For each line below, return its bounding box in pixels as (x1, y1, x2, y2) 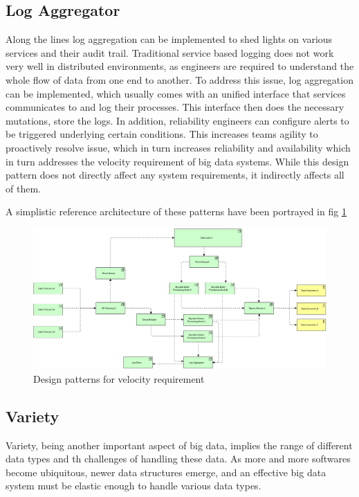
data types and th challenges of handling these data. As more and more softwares (6, 451, 351, 466)
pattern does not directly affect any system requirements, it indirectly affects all (6, 168, 344, 182)
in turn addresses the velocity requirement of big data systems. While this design (6, 154, 349, 168)
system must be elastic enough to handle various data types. (6, 478, 261, 493)
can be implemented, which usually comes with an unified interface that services (6, 86, 346, 100)
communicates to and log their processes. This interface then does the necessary (6, 100, 344, 114)
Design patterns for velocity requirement (33, 371, 205, 386)
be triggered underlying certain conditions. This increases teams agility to (6, 127, 318, 141)
